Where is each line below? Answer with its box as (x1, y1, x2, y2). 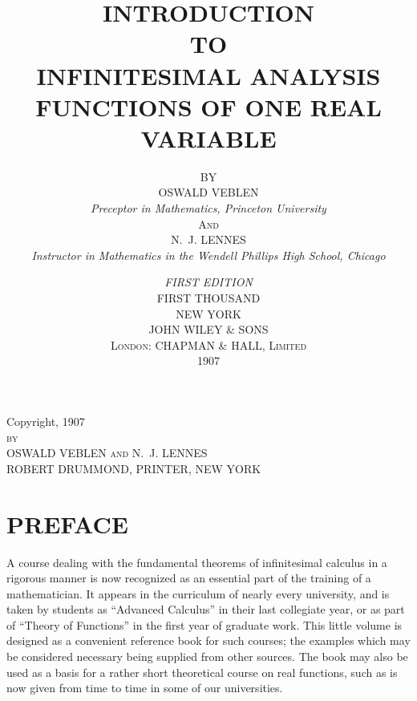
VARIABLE (140, 121, 277, 154)
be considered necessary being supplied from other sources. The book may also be (6, 648, 408, 665)
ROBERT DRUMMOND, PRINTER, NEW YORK (6, 460, 261, 476)
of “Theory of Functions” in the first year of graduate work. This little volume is (6, 616, 403, 633)
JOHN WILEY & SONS (148, 321, 269, 338)
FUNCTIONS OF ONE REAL (35, 90, 382, 123)
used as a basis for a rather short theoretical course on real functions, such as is (6, 663, 398, 680)
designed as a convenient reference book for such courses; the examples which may (6, 632, 411, 649)
